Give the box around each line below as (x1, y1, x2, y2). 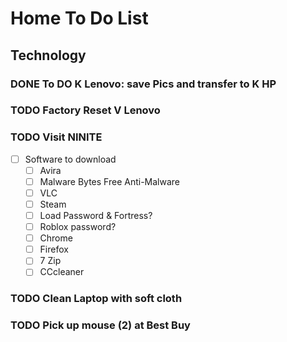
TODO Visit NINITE (10, 130, 103, 144)
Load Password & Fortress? (39, 210, 153, 222)
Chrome (39, 232, 73, 244)
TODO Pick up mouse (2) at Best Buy (10, 318, 191, 332)
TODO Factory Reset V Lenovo (10, 103, 161, 117)
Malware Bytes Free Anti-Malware (39, 175, 181, 187)
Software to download (24, 153, 117, 165)
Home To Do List (10, 7, 149, 30)
